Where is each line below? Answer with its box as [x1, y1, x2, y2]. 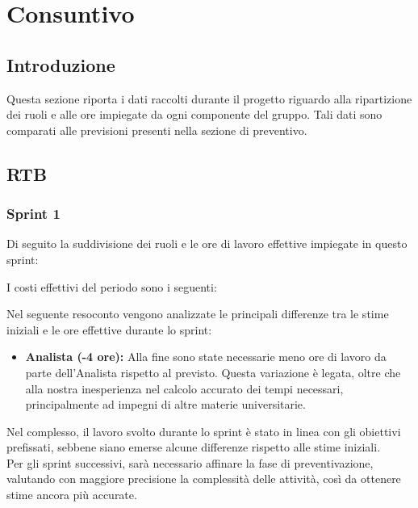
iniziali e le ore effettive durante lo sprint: [6, 321, 212, 338]
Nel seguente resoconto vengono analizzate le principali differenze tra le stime [6, 305, 389, 322]
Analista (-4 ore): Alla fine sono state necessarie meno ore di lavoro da [25, 348, 387, 365]
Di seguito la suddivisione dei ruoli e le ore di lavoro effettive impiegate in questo [6, 235, 408, 252]
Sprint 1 [6, 204, 61, 224]
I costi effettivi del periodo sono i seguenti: [6, 278, 217, 295]
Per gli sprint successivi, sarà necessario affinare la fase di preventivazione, [6, 454, 374, 471]
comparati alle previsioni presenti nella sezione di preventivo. [6, 121, 307, 138]
